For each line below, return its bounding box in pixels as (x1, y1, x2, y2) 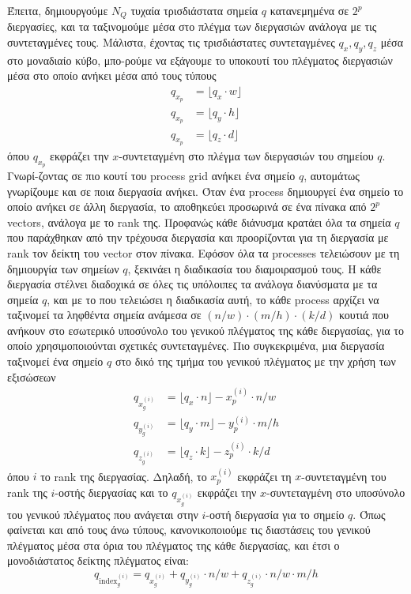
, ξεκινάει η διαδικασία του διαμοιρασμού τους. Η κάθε (127, 260, 382, 276)
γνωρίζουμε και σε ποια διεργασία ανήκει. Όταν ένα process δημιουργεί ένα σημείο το (7, 182, 404, 199)
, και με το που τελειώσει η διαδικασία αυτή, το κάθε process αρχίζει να (47, 291, 379, 307)
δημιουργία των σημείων (7, 260, 119, 276)
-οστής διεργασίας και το (55, 483, 168, 500)
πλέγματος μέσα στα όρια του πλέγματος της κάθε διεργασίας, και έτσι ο (7, 536, 340, 553)
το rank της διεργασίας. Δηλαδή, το (40, 468, 207, 484)
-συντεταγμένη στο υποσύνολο (266, 483, 405, 500)
